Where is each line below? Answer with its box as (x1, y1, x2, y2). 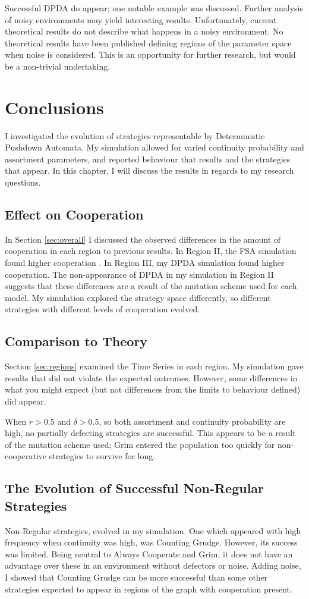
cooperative (5, 450, 47, 462)
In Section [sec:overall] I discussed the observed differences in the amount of (5, 233, 281, 245)
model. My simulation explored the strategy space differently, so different (5, 291, 271, 303)
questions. (5, 176, 41, 189)
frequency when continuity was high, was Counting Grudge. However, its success (5, 536, 298, 548)
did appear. (5, 395, 46, 407)
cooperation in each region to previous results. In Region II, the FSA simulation (5, 244, 297, 257)
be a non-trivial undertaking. (5, 59, 111, 72)
